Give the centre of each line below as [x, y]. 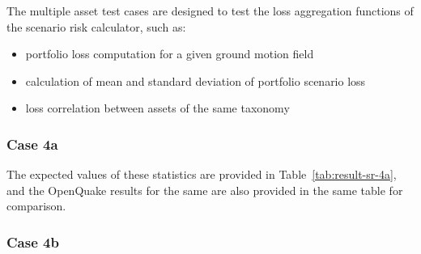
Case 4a [32, 144]
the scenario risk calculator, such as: [96, 26]
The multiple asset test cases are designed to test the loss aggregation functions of [210, 11]
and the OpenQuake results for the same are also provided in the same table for [205, 190]
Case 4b [33, 241]
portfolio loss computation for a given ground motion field [170, 54]
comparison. [36, 206]
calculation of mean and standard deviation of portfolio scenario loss [196, 80]
